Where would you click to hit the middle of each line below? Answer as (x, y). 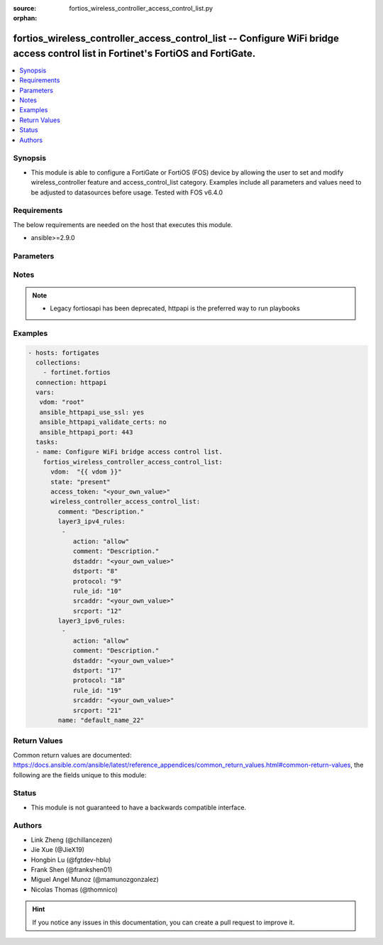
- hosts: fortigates (63, 353)
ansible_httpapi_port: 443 (86, 432)
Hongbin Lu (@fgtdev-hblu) (71, 860)
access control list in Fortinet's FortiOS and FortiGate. (134, 53)
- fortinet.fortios (77, 372)
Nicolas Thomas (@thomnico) (74, 889)
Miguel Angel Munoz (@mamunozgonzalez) (95, 880)
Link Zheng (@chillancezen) (72, 840)
